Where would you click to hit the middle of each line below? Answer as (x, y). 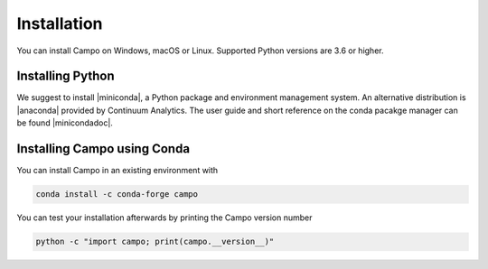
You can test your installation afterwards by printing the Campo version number (164, 218)
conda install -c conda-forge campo (117, 195)
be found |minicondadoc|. (65, 123)
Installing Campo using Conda (103, 149)
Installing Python (66, 76)
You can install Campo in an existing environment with (117, 171)
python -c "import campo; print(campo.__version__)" (155, 242)
